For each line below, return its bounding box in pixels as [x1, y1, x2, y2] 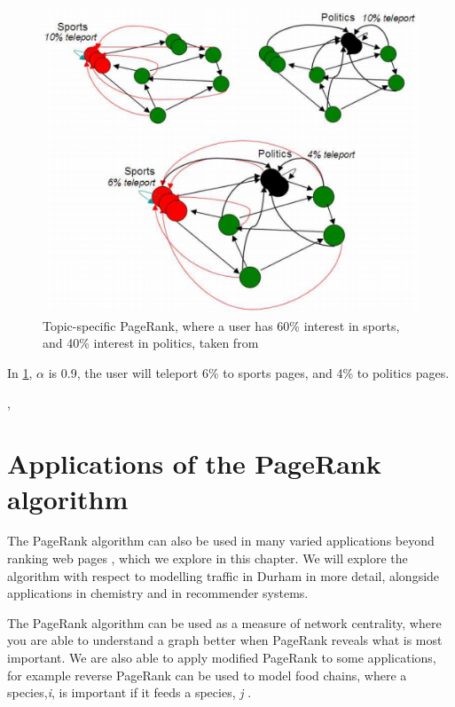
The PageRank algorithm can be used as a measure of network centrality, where [7, 613, 442, 632]
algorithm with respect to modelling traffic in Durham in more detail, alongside [7, 566, 440, 585]
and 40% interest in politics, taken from [43, 334, 259, 352]
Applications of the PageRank [7, 445, 381, 482]
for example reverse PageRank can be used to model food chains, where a [7, 665, 407, 684]
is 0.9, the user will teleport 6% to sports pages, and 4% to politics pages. [48, 363, 450, 381]
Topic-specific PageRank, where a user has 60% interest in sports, [43, 316, 400, 334]
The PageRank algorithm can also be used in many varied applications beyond [7, 531, 435, 550]
